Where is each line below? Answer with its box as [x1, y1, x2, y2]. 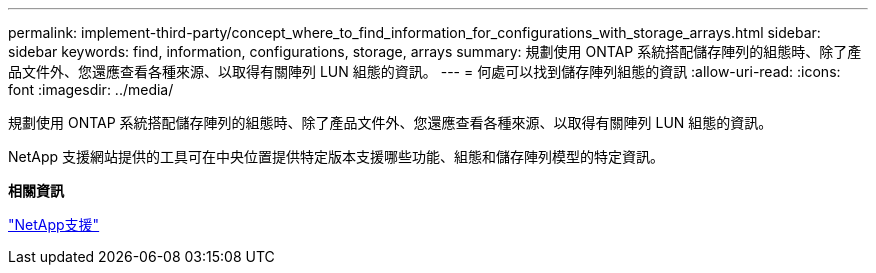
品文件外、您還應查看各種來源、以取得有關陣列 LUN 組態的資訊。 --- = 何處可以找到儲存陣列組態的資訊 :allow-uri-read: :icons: [8, 63, 841, 80]
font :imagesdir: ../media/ [8, 81, 174, 98]
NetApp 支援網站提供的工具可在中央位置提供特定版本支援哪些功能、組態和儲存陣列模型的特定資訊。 [8, 148, 665, 165]
